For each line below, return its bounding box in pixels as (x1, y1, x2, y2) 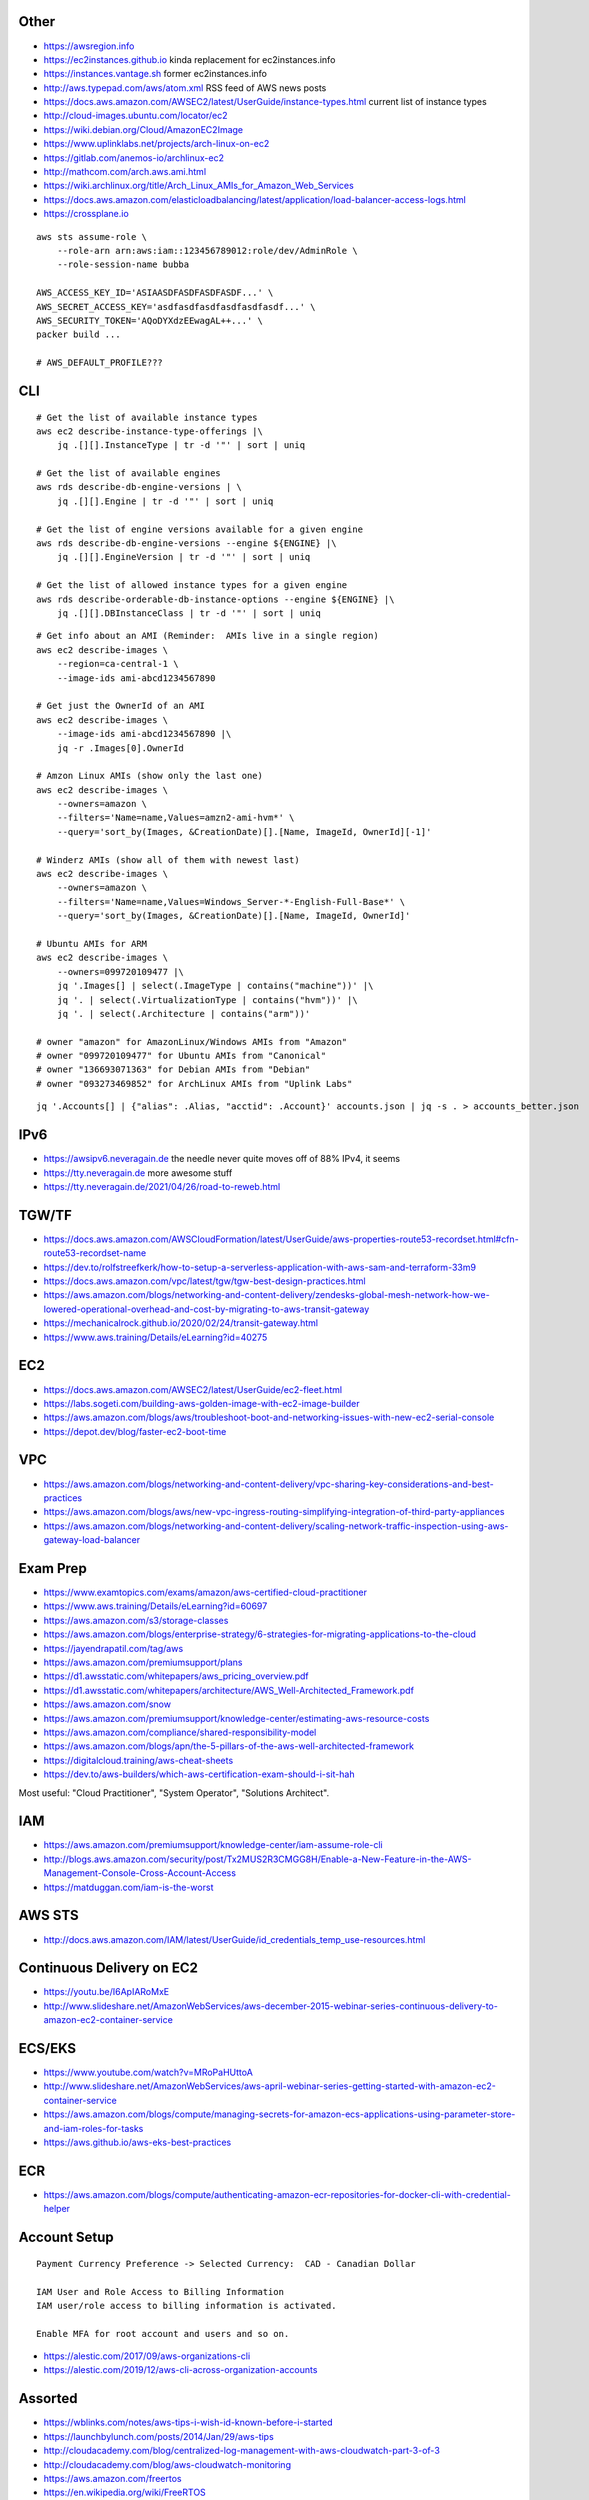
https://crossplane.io (43, 208, 129, 220)
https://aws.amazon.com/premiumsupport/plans (43, 1656, 243, 1668)
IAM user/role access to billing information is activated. (36, 2300, 337, 2311)
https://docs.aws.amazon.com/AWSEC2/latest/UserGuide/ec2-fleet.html (43, 1383, 343, 1395)
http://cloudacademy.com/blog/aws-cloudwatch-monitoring (43, 2458, 292, 2470)
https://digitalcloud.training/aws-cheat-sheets (43, 1754, 234, 1766)
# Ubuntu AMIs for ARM (36, 938, 148, 949)
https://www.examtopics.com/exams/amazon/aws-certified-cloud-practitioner (43, 1586, 368, 1599)
